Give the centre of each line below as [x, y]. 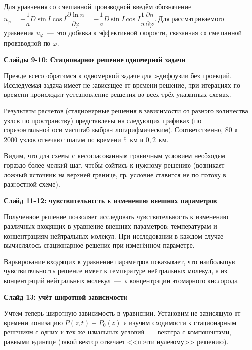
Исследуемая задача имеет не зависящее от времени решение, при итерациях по [122, 85]
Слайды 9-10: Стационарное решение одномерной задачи [95, 59]
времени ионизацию [33, 322]
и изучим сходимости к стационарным [180, 322]
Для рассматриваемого [191, 19]
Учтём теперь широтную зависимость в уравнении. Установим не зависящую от [122, 313]
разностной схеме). [32, 184]
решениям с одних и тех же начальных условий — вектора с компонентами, [118, 332]
